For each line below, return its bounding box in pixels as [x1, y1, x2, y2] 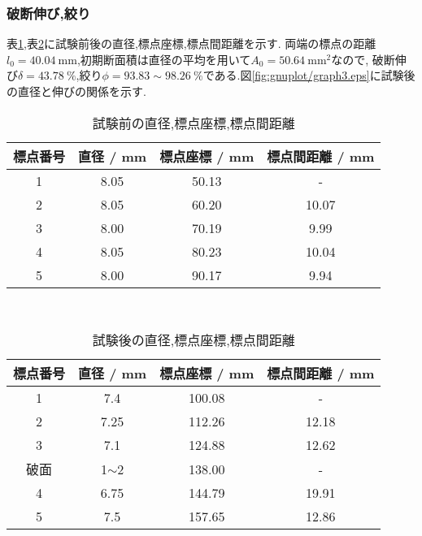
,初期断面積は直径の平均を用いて [76, 50, 251, 67]
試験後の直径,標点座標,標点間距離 [92, 331, 295, 350]
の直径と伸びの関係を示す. [7, 83, 146, 99]
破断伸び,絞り [7, 2, 91, 23]
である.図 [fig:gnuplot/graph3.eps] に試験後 [202, 67, 415, 84]
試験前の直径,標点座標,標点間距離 [92, 113, 295, 132]
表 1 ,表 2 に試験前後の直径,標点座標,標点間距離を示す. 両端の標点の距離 [7, 35, 376, 52]
